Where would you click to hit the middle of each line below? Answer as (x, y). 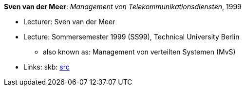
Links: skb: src (47, 67)
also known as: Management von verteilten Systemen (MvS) (139, 52)
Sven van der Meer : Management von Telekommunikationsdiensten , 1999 (123, 7)
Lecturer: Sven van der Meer (69, 22)
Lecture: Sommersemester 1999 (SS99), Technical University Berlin (132, 37)
